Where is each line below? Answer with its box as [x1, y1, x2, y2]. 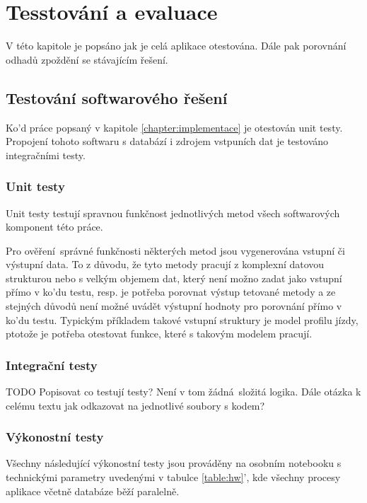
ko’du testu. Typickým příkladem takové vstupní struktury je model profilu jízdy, [6, 312, 359, 327]
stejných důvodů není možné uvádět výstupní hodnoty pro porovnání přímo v [6, 299, 342, 313]
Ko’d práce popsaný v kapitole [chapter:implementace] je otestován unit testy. [6, 120, 343, 134]
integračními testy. [6, 147, 86, 162]
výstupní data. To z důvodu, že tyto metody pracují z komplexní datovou [6, 257, 325, 272]
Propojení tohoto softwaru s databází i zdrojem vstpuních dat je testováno [6, 134, 329, 149]
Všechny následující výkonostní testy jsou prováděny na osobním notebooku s [6, 456, 342, 470]
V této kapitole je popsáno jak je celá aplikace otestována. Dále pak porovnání [6, 38, 346, 53]
